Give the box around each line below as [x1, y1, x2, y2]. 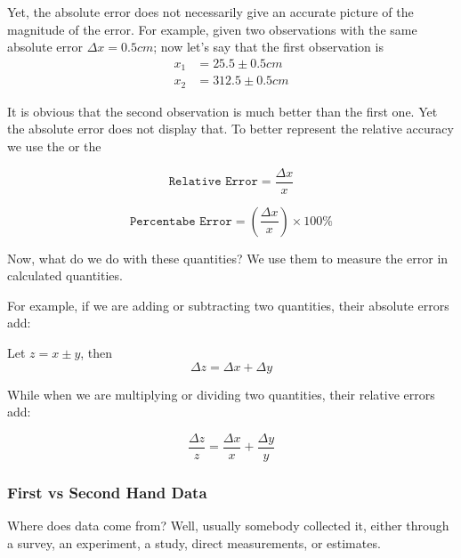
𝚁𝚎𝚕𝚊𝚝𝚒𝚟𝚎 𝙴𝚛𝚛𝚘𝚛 [168, 175, 258, 188]
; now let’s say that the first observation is [153, 37, 384, 56]
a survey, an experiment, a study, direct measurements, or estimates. [7, 533, 381, 552]
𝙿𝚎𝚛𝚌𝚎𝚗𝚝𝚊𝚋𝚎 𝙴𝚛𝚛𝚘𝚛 [130, 214, 232, 228]
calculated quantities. [7, 266, 123, 285]
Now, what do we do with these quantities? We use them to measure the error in [7, 248, 449, 267]
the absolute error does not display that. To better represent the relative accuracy [7, 119, 454, 138]
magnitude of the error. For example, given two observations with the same [7, 20, 417, 38]
